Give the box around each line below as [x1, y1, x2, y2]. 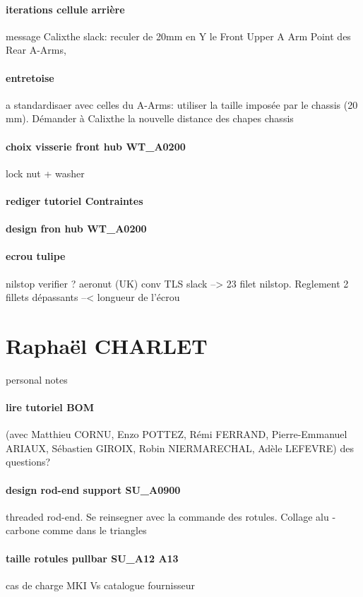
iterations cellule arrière [6, 1, 125, 16]
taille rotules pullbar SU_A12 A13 [6, 550, 179, 565]
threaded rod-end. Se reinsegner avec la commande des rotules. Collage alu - [6, 509, 336, 524]
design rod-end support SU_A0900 [6, 482, 181, 497]
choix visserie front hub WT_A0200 [6, 138, 186, 153]
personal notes [6, 372, 68, 386]
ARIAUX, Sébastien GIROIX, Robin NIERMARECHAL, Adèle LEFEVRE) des [6, 440, 354, 455]
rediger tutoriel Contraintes [6, 193, 143, 208]
